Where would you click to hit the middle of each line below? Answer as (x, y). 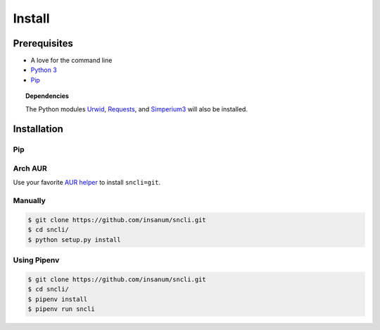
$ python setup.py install (74, 239)
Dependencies (47, 96)
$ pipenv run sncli (61, 309)
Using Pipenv (36, 260)
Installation (38, 129)
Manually (29, 201)
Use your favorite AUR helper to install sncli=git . (87, 183)
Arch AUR (30, 168)
